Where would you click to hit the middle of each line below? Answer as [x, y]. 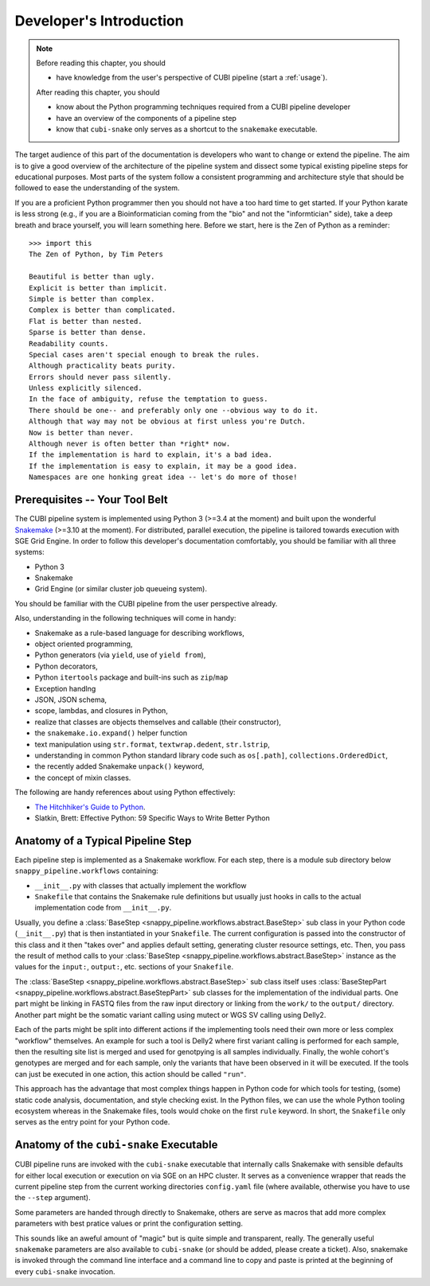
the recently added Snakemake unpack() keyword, [119, 766]
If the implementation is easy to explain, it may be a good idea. [163, 466]
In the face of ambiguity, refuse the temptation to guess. [149, 399]
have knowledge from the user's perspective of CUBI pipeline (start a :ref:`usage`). [192, 78]
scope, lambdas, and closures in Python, [102, 711]
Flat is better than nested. [86, 321]
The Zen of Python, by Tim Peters [96, 254]
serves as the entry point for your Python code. [92, 1122]
